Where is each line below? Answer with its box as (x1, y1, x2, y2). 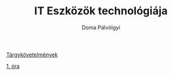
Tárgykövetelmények (6, 51, 58, 58)
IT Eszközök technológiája (34, 4, 168, 18)
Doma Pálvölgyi (81, 24, 121, 31)
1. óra (6, 62, 20, 70)
